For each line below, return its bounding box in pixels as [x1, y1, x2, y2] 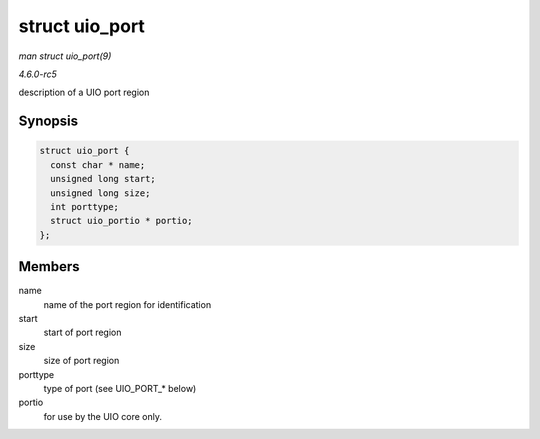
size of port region [43, 355, 120, 367]
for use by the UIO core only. [43, 410, 162, 422]
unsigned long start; [50, 173, 157, 185]
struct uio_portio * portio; [50, 215, 194, 227]
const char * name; [50, 159, 146, 170]
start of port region [43, 326, 122, 339]
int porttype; [50, 201, 120, 212]
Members [18, 258, 80, 275]
